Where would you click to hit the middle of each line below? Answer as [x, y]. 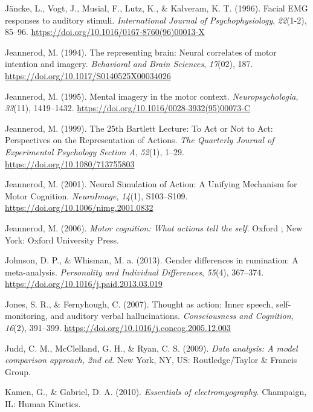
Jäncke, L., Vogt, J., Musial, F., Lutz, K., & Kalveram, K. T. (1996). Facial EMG [156, 8]
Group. [18, 371]
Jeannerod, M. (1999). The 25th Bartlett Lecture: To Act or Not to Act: [139, 128]
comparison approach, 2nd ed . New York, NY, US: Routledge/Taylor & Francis [151, 360]
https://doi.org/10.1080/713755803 [70, 163]
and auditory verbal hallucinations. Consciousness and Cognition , [172, 316]
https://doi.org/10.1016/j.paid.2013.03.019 [84, 284]
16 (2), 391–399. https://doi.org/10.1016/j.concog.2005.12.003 [118, 328]
